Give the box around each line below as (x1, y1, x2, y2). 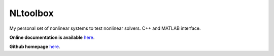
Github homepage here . (9, 43, 60, 50)
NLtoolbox (9, 8, 54, 19)
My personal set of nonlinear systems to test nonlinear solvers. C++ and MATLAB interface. (9, 25, 201, 31)
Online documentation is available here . (9, 34, 95, 40)
